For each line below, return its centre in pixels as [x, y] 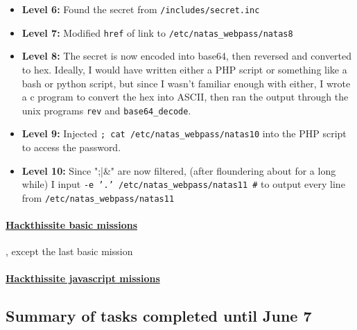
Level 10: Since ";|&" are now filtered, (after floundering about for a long [179, 170]
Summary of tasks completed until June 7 [159, 316]
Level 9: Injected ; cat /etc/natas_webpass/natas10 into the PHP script [184, 133]
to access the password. [71, 147]
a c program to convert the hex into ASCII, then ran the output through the [185, 97]
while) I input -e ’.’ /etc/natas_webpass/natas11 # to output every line [183, 184]
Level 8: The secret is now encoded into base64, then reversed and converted [187, 56]
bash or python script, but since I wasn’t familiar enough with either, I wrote [186, 83]
